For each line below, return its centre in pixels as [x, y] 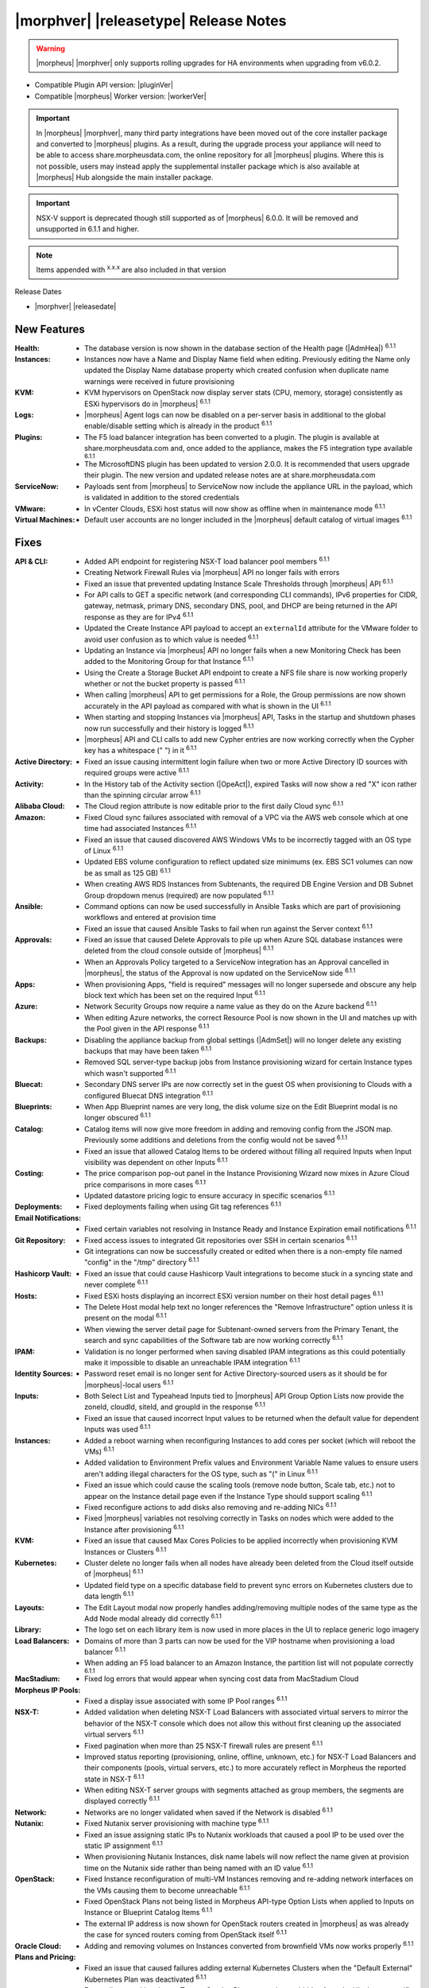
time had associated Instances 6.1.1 [141, 828]
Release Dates [38, 292]
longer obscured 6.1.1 [118, 1117]
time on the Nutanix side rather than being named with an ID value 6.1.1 [199, 1867]
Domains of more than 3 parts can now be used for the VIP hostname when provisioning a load [240, 1640]
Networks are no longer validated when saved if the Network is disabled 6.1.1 [209, 1811]
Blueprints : [33, 1106]
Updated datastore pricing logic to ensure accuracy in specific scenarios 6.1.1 [210, 1195]
